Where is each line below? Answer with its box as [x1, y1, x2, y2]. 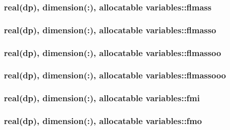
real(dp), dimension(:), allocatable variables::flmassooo [4, 69, 226, 81]
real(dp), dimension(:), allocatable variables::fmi [4, 92, 200, 104]
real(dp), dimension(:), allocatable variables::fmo [4, 115, 202, 127]
